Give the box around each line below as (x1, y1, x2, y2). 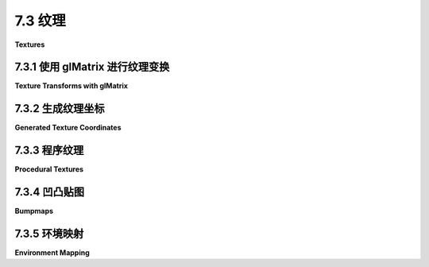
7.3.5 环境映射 (14, 226, 84, 240)
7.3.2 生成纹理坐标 (14, 102, 105, 115)
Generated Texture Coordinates (14, 123, 122, 133)
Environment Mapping (14, 248, 91, 257)
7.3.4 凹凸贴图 (14, 185, 85, 199)
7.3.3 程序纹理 (14, 144, 84, 157)
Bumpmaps (14, 207, 54, 216)
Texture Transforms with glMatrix (14, 81, 129, 91)
